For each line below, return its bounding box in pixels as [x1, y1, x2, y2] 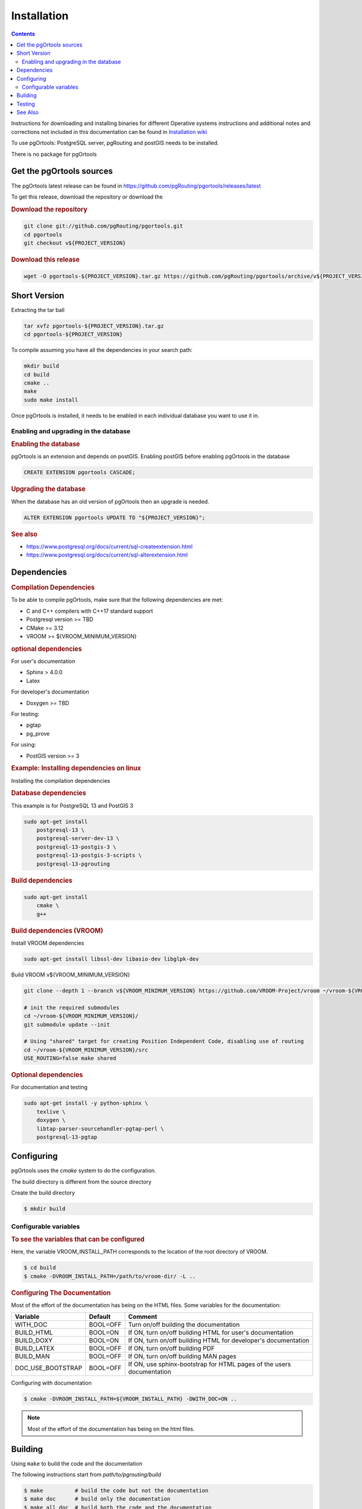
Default [89, 1313, 111, 1321]
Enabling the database [11, 440, 80, 448]
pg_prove [26, 730, 50, 737]
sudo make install [24, 396, 78, 403]
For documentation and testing [11, 1083, 87, 1091]
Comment [128, 1313, 157, 1321]
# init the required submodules [24, 1004, 120, 1011]
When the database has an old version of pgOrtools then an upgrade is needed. [11, 498, 209, 505]
